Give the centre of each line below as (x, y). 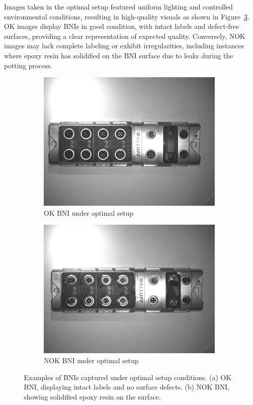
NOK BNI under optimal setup (91, 360)
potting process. (28, 65)
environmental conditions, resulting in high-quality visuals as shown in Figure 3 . (127, 16)
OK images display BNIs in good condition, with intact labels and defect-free (122, 26)
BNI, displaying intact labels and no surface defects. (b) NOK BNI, (127, 387)
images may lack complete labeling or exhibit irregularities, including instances (124, 46)
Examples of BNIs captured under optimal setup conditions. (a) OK (128, 377)
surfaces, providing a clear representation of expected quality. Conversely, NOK (125, 36)
